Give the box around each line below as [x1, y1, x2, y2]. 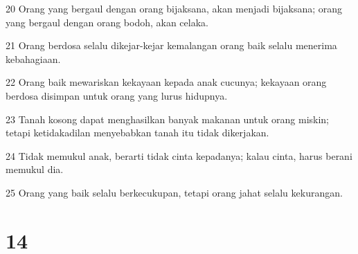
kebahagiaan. [6, 51, 61, 66]
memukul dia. [6, 162, 64, 176]
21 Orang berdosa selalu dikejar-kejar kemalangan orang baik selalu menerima [6, 38, 337, 53]
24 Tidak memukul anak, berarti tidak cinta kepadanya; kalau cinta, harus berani [6, 148, 352, 163]
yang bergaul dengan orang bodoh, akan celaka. [6, 15, 208, 29]
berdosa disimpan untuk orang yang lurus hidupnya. [6, 88, 228, 102]
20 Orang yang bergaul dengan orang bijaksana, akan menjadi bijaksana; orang [6, 1, 343, 15]
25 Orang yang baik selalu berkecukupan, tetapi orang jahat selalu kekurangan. [6, 185, 343, 199]
